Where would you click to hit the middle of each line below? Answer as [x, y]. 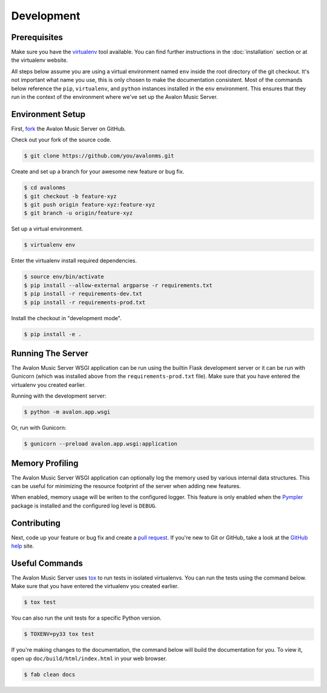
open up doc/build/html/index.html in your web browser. [89, 658]
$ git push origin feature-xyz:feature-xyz [90, 205]
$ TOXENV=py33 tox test [59, 634]
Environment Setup [48, 114]
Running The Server [50, 353]
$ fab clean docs [50, 674]
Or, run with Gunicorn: [39, 428]
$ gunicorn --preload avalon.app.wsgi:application [101, 444]
